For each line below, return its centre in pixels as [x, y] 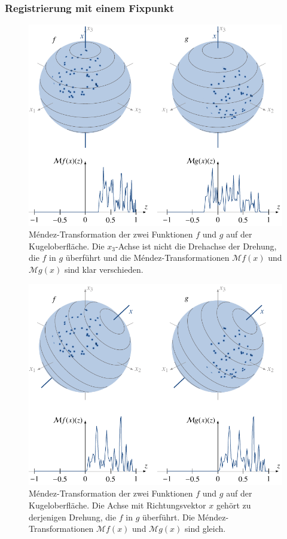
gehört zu [233, 505]
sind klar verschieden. [104, 269]
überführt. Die [169, 517]
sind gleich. [205, 529]
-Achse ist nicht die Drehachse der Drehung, [196, 246]
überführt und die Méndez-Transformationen [147, 258]
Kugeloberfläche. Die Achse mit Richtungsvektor [117, 505]
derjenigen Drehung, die [73, 517]
